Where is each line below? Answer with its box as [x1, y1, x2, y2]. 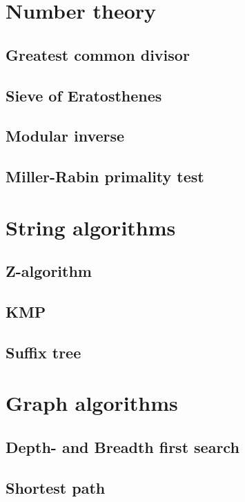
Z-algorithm [6, 260, 92, 282]
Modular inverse [6, 125, 125, 146]
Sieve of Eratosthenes [6, 84, 162, 106]
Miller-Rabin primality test [6, 166, 204, 187]
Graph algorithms [6, 389, 178, 417]
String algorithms [6, 213, 176, 241]
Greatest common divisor [6, 44, 190, 65]
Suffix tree [6, 341, 81, 363]
